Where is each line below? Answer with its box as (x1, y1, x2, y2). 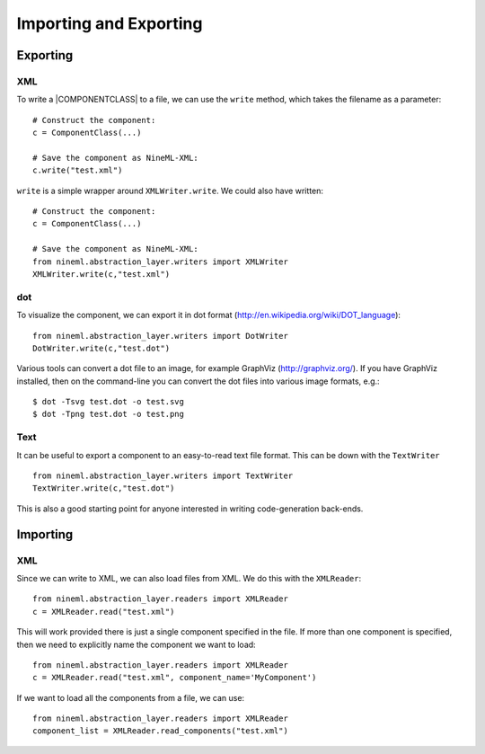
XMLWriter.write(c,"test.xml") (32, 270, 171, 279)
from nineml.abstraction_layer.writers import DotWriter (32, 331, 289, 341)
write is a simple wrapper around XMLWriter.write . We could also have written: (16, 185, 323, 196)
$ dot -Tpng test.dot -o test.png (32, 409, 184, 420)
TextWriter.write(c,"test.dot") (32, 483, 175, 493)
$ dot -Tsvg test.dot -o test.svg (32, 396, 184, 407)
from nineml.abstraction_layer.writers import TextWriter (32, 471, 294, 481)
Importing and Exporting (16, 13, 203, 33)
